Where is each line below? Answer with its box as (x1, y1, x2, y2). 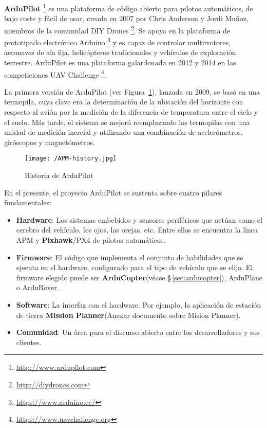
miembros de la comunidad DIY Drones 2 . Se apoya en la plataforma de (4, 23, 231, 35)
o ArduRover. (16, 282, 59, 293)
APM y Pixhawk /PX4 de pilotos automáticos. (16, 234, 166, 245)
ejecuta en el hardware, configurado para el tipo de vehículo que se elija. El (16, 262, 253, 273)
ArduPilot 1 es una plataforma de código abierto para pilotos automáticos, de (4, 2, 253, 13)
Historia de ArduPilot (25, 170, 93, 180)
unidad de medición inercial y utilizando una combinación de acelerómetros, (4, 127, 243, 137)
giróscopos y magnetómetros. (4, 136, 95, 147)
